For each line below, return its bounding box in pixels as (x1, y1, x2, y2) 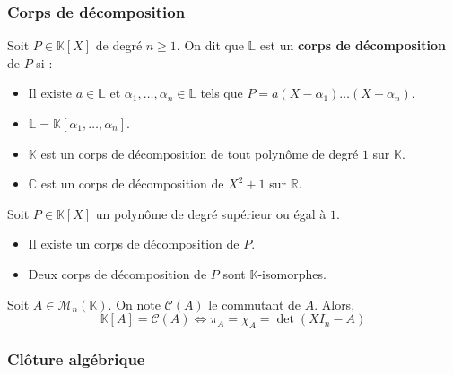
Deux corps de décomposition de (28, 264, 207, 283)
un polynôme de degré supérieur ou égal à (95, 204, 327, 222)
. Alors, (314, 294, 355, 313)
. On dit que (176, 36, 244, 55)
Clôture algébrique (7, 347, 145, 370)
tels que (200, 83, 243, 102)
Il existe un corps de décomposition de (28, 234, 240, 253)
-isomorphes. (257, 264, 327, 283)
